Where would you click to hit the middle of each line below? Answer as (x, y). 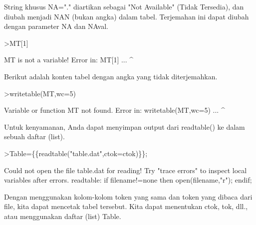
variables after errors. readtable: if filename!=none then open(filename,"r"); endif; (128, 180)
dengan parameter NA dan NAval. (56, 26)
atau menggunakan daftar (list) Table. (63, 216)
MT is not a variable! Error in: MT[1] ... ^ (69, 60)
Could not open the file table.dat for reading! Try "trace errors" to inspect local (126, 170)
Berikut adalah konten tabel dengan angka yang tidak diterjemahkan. (111, 76)
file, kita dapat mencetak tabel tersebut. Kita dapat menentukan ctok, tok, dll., (126, 206)
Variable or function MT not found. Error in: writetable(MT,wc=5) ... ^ (115, 110)
